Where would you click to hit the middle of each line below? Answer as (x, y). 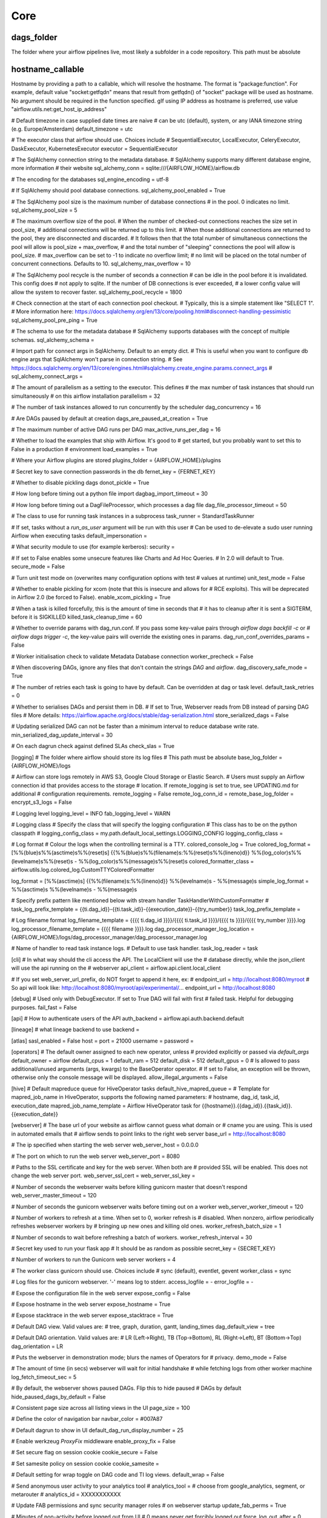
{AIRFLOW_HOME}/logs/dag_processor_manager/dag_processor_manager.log (109, 937)
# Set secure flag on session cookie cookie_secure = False (84, 1452)
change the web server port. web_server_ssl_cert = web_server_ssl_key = (103, 1176)
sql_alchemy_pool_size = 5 (45, 210)
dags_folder (34, 37)
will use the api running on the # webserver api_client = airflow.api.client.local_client (116, 968)
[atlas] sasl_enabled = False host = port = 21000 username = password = (102, 1041)
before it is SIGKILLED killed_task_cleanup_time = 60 (77, 617)
